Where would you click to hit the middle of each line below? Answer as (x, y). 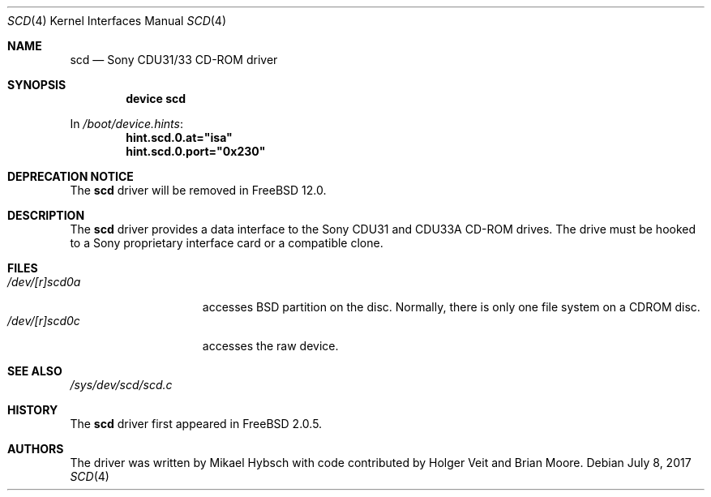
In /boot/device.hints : (126, 124)
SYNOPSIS (37, 85)
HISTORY (33, 410)
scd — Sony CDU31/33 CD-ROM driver (174, 60)
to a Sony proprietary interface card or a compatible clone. (227, 243)
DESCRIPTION (46, 215)
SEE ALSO (35, 371)
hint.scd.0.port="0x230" (196, 151)
